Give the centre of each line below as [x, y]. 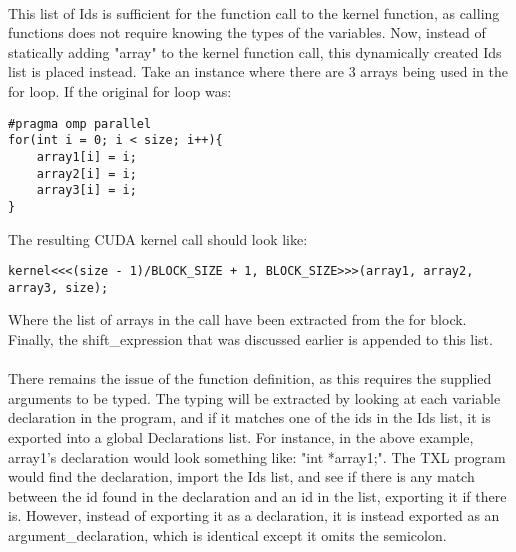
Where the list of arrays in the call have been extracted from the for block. [237, 319]
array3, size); [58, 287]
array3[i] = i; [86, 190]
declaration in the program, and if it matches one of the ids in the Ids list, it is [249, 417]
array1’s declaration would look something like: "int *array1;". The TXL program [257, 456]
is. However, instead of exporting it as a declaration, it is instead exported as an [254, 515]
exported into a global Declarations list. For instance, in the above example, [241, 436]
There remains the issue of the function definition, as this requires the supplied [250, 378]
